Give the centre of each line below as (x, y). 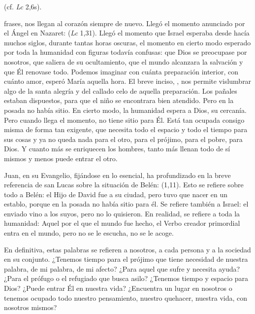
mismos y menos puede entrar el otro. (61, 158)
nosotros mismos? (31, 307)
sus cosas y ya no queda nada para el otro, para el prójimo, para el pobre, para (123, 139)
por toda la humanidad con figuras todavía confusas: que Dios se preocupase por (126, 52)
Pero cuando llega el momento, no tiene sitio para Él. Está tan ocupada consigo (124, 120)
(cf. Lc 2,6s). (23, 6)
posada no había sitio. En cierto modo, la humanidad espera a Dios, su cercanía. (125, 110)
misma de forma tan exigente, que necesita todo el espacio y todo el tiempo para (126, 129)
